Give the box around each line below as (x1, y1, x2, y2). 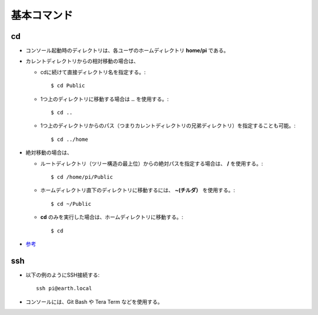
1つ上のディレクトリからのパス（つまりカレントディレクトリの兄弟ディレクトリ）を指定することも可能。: (40, 122, 296, 129)
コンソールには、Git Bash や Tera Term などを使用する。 (25, 298, 163, 305)
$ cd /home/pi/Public (51, 173, 113, 180)
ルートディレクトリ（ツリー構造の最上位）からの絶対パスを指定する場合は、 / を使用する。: (40, 160, 263, 167)
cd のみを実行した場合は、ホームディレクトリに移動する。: (40, 214, 184, 221)
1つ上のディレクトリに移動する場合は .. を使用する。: (40, 95, 169, 103)
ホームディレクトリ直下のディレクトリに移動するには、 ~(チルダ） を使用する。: (40, 186, 236, 194)
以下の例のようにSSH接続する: (25, 271, 100, 278)
